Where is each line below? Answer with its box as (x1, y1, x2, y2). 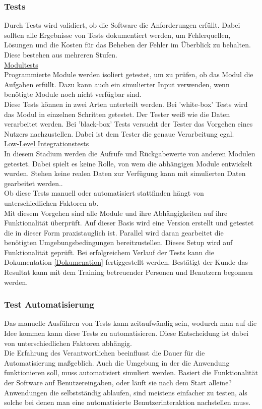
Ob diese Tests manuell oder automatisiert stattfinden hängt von (4, 188, 204, 198)
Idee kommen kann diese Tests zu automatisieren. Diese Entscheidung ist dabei (4, 328, 249, 338)
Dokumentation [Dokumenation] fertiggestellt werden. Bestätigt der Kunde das (4, 257, 248, 267)
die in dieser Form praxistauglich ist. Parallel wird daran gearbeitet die (4, 227, 224, 238)
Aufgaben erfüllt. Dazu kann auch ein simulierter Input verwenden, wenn (4, 79, 230, 89)
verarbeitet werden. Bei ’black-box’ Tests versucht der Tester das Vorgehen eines (4, 119, 253, 129)
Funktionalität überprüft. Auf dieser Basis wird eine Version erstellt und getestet (4, 217, 254, 228)
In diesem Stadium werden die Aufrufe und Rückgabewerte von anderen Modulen (4, 148, 255, 158)
